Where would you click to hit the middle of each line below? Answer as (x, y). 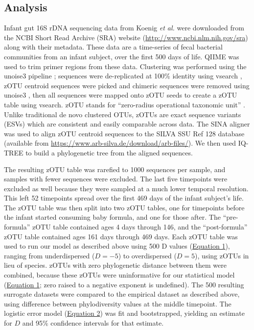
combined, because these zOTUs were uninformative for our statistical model (119, 275)
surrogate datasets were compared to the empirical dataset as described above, (122, 294)
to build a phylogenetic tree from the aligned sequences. (109, 152)
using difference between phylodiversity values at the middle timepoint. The (118, 303)
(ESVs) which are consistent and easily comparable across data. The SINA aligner (127, 124)
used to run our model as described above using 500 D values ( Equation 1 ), (117, 246)
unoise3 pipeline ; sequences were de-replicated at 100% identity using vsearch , (123, 76)
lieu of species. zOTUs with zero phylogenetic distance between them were (115, 265)
